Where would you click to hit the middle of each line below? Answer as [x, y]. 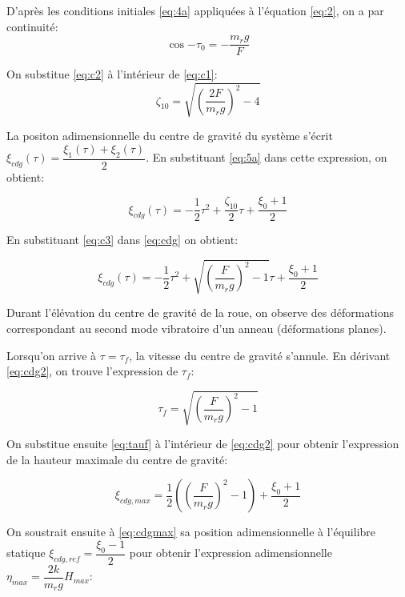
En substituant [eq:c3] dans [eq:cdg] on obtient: [122, 240]
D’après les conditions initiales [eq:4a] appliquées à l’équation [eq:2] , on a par [195, 10]
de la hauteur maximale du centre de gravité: [117, 459]
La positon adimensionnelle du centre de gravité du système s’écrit [170, 136]
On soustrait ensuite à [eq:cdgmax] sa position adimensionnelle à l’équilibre [191, 532]
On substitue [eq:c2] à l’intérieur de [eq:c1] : [112, 74]
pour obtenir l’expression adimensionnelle [231, 553]
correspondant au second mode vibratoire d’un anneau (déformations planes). [196, 328]
